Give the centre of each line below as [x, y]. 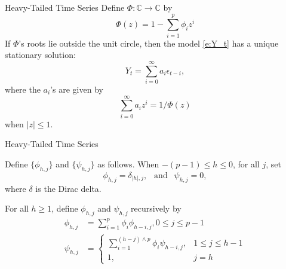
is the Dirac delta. [68, 188]
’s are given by [77, 89]
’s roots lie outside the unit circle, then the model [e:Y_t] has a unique [149, 43]
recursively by [156, 208]
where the [23, 89]
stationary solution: [40, 55]
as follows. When [128, 163]
